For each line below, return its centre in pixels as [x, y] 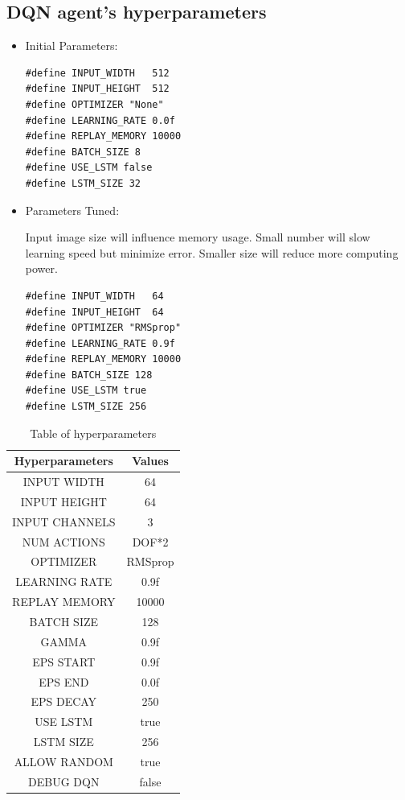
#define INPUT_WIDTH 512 [97, 73]
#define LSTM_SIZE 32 [83, 183]
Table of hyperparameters [93, 433]
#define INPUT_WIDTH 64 [94, 296]
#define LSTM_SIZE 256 [86, 407]
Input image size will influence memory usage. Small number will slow [198, 237]
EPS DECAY [64, 701]
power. [41, 268]
